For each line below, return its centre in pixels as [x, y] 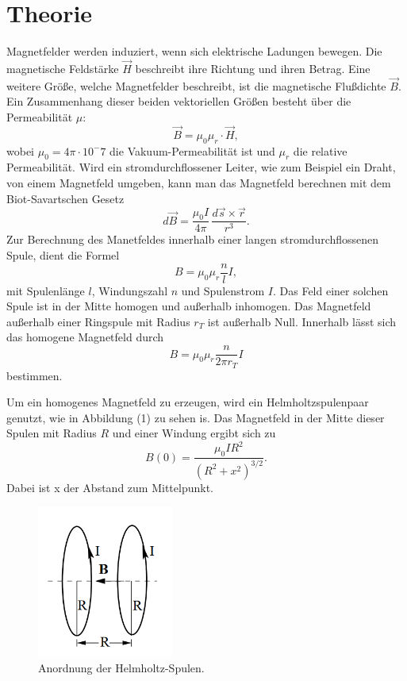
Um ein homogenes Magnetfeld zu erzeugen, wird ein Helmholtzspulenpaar [188, 402]
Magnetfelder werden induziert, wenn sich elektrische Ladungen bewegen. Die [194, 51]
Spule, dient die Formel [63, 255]
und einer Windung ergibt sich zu [194, 433]
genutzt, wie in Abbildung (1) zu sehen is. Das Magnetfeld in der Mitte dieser [196, 417]
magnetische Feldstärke [63, 68]
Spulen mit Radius [52, 433]
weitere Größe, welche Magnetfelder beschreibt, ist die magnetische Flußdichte [196, 85]
